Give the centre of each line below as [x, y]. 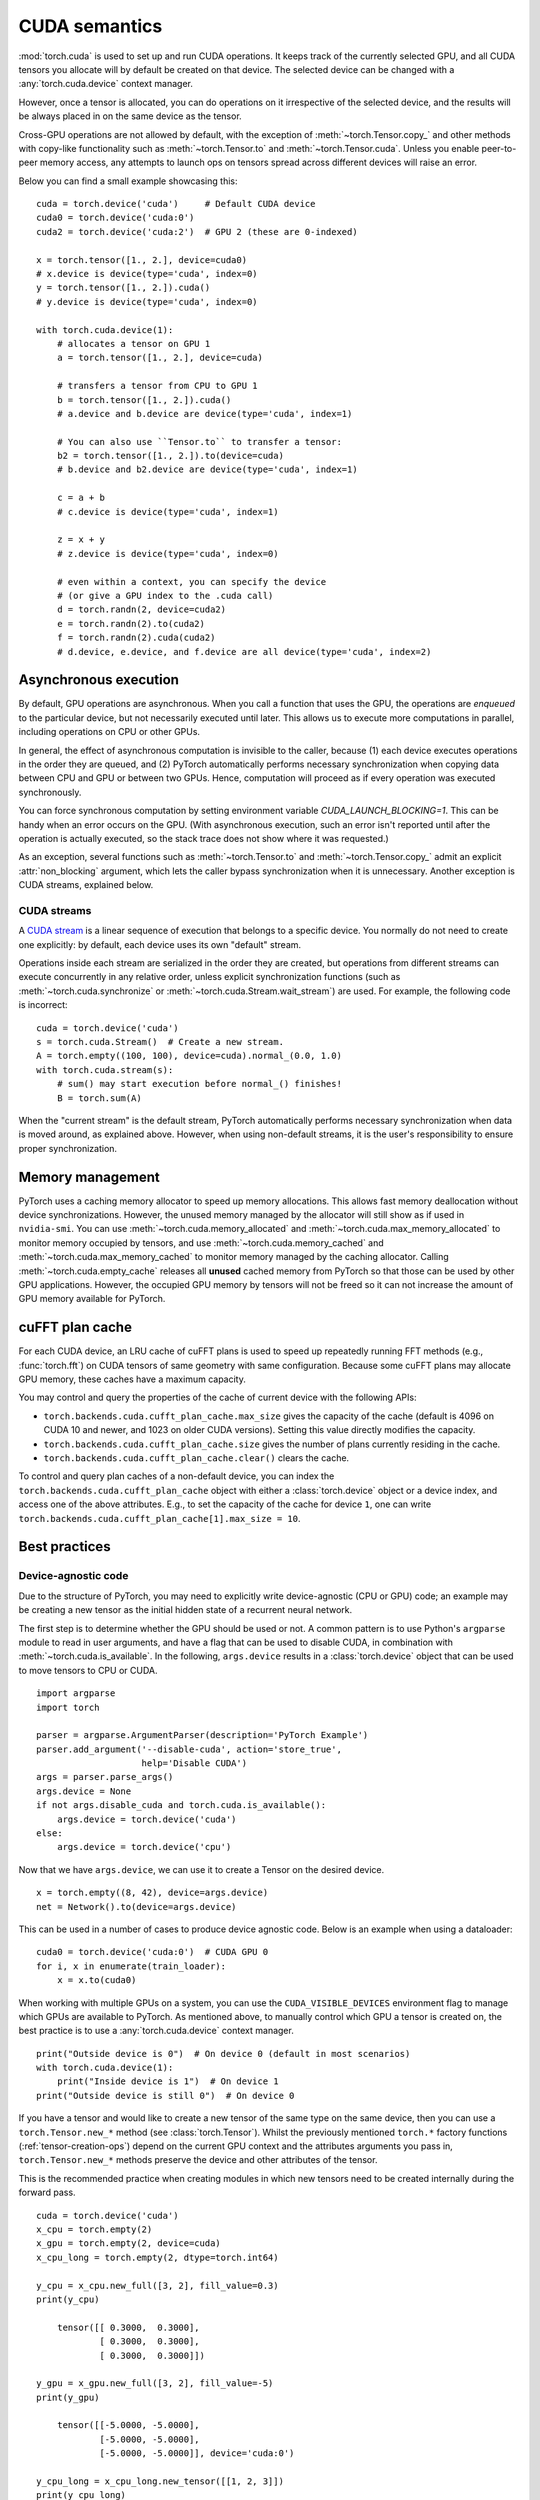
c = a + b [80, 498]
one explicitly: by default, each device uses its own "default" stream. [160, 944]
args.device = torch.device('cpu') [144, 1847]
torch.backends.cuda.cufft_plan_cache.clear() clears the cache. [196, 1458]
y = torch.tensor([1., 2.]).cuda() [123, 288]
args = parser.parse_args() [105, 1777]
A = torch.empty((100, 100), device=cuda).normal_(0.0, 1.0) [189, 1056]
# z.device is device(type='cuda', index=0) [167, 553]
